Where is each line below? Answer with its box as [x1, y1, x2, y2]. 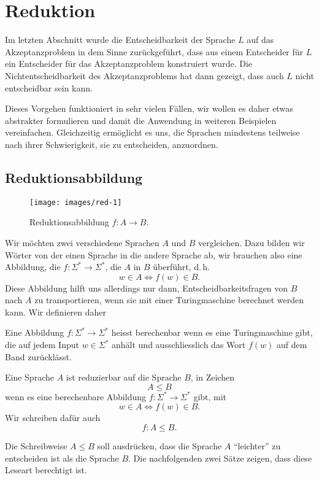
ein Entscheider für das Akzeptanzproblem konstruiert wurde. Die [5, 57, 252, 70]
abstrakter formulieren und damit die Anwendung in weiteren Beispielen [5, 114, 277, 126]
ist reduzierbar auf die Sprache [66, 371, 182, 384]
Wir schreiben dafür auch [5, 411, 101, 424]
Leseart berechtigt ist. [5, 463, 87, 476]
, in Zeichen [190, 371, 234, 384]
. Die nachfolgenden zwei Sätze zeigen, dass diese [128, 451, 312, 464]
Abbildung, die [5, 260, 61, 273]
